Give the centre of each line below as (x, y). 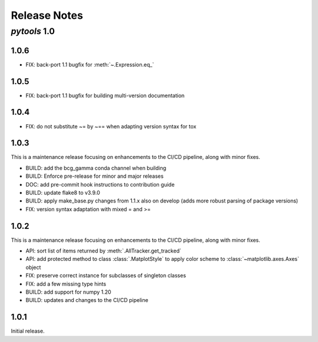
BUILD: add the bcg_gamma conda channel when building (96, 168)
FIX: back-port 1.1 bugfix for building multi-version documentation (105, 95)
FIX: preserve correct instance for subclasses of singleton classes (106, 275)
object (33, 267)
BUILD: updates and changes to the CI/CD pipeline (87, 300)
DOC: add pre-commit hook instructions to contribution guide (100, 184)
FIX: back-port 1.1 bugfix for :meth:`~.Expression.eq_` (90, 64)
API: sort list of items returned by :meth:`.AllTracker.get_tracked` (104, 251)
